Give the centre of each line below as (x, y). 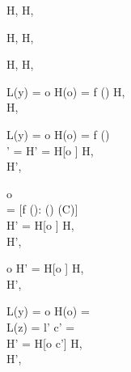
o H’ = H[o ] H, (45, 268)
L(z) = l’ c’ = (41, 326)
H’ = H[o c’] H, (44, 342)
